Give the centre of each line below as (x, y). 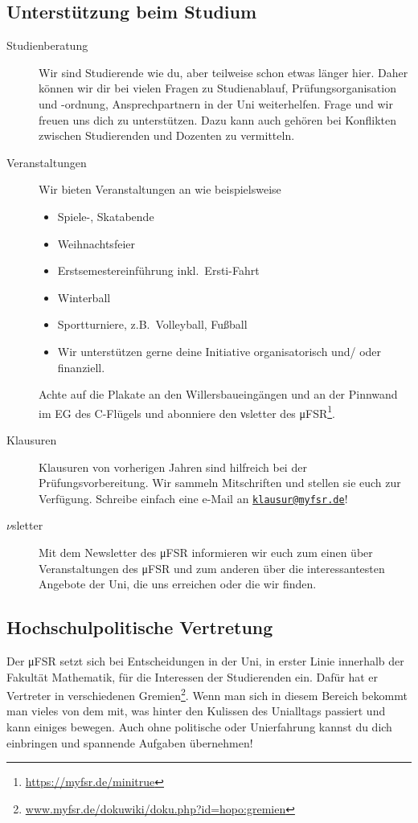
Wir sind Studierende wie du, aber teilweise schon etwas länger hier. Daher (223, 72)
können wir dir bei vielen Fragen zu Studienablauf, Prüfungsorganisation (217, 88)
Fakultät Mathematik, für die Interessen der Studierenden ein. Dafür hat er (193, 676)
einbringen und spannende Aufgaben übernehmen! (130, 742)
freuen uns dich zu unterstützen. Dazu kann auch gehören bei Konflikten (218, 119)
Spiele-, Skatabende (106, 216)
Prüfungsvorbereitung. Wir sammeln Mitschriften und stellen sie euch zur (220, 483)
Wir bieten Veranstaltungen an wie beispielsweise (160, 189)
